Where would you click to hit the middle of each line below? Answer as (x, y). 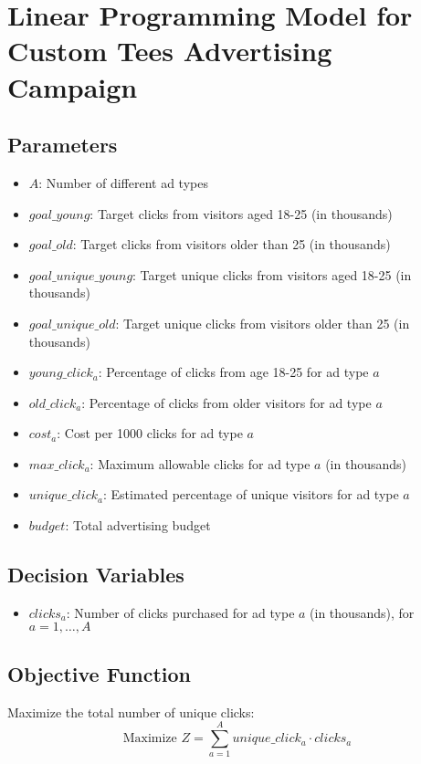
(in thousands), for (362, 612)
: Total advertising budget (138, 525)
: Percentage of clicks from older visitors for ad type (226, 402)
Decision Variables (96, 575)
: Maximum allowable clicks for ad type (200, 463)
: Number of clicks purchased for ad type (180, 612)
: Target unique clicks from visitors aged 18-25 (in (272, 274)
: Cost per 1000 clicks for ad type (150, 433)
